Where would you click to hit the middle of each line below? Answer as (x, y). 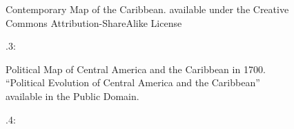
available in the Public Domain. (72, 96)
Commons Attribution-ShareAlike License (94, 22)
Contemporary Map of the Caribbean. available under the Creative (147, 9)
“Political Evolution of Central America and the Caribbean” (133, 82)
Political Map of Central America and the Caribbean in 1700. (136, 69)
